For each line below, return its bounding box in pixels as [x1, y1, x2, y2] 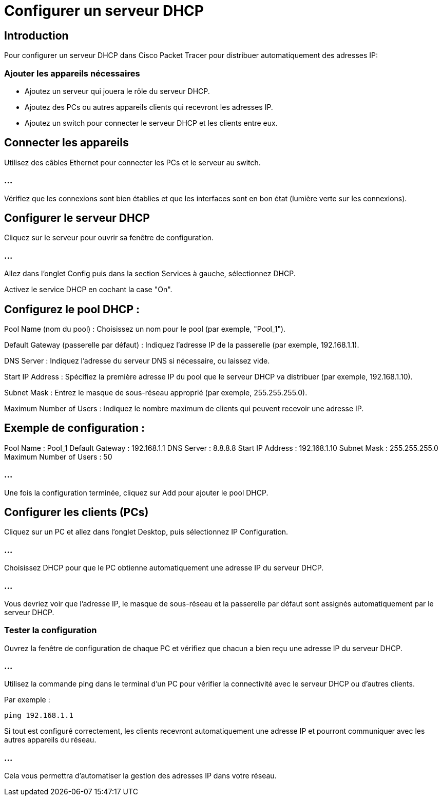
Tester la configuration [4, 625, 97, 636]
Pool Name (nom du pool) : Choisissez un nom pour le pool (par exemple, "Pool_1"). [4, 324, 286, 333]
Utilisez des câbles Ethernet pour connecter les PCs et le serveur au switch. [4, 158, 261, 167]
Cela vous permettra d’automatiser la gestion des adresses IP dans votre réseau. [4, 771, 277, 780]
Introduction [4, 29, 69, 42]
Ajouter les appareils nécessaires [4, 68, 140, 79]
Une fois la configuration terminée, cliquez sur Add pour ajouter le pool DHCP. [4, 488, 268, 497]
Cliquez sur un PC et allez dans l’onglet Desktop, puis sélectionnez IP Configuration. [4, 527, 289, 537]
